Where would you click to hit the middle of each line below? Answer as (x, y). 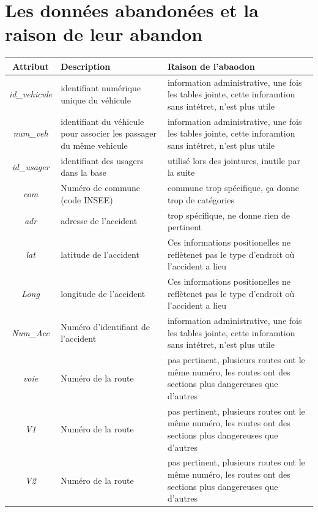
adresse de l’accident (99, 221)
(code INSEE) (87, 199)
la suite (181, 172)
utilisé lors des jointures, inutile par (234, 160)
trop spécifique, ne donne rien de (228, 215)
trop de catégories (201, 199)
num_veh (31, 133)
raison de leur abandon (104, 34)
